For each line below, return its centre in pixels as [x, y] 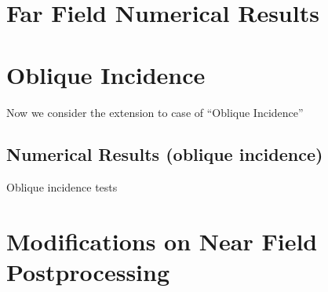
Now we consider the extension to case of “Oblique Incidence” [155, 112]
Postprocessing [88, 272]
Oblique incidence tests [62, 187]
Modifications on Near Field [162, 241]
